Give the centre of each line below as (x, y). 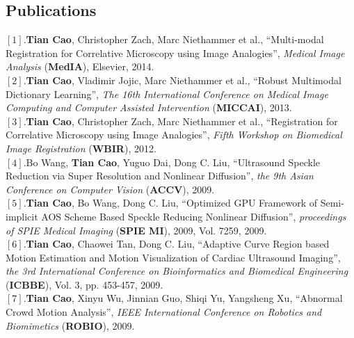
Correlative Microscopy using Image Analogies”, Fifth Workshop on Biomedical (174, 135)
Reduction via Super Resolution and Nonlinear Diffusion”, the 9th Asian (160, 176)
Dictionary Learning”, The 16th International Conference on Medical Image (167, 94)
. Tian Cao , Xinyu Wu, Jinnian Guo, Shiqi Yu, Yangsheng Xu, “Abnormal (183, 298)
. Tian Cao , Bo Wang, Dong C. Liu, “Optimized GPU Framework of (170, 203)
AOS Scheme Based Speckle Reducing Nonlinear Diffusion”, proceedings (194, 216)
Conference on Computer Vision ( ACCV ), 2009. (110, 189)
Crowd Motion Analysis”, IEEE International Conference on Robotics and (164, 312)
